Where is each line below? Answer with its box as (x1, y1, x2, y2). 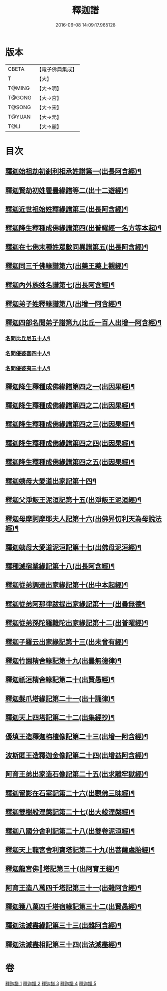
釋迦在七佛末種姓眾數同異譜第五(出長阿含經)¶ (5, 243, 149, 251)
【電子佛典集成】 (36, 66, 77, 73)
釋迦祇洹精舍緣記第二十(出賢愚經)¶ (5, 676, 115, 684)
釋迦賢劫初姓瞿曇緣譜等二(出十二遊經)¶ (5, 186, 128, 195)
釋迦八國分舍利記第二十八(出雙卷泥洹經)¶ (5, 826, 135, 836)
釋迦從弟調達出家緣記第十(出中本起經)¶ (5, 581, 128, 590)
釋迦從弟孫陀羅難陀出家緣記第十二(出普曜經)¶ (5, 619, 149, 627)
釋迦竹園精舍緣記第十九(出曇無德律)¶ (5, 657, 122, 665)
